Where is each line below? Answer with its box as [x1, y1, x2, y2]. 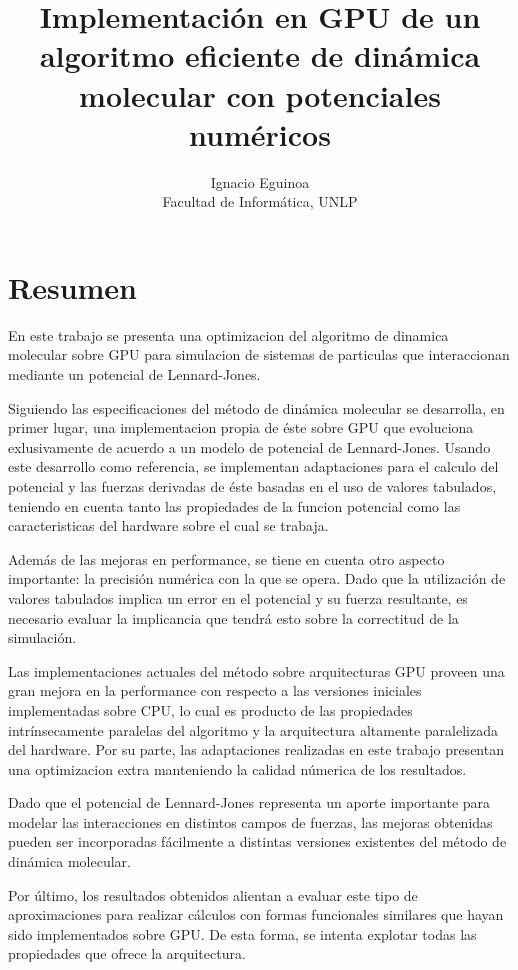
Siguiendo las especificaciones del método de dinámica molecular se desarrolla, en [8, 397, 505, 418]
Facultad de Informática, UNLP [162, 191, 358, 212]
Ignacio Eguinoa [210, 171, 310, 192]
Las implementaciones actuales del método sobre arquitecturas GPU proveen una [8, 660, 505, 681]
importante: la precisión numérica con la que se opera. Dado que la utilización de [8, 568, 506, 589]
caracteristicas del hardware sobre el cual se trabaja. [8, 515, 329, 536]
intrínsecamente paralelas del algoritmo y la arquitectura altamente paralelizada [8, 719, 498, 740]
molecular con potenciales [79, 74, 441, 115]
